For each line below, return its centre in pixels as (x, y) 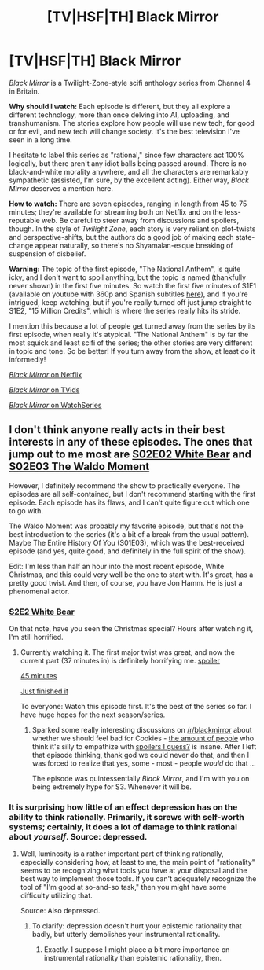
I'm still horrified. (36, 637)
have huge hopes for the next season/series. (93, 715)
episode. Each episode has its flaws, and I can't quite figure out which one (129, 502)
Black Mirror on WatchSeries (55, 405)
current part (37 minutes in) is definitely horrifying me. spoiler (120, 661)
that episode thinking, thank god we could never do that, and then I (141, 755)
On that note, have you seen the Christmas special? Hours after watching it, (131, 629)
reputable (24, 220)
